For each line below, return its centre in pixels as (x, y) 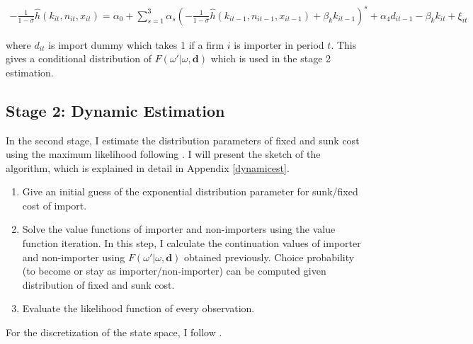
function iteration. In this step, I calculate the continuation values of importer (192, 243)
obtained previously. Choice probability (269, 257)
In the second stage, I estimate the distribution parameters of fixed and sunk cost (183, 140)
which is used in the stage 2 (271, 58)
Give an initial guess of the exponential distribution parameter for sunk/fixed (190, 191)
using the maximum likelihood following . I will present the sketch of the (163, 154)
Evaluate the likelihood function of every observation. (138, 308)
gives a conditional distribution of (79, 58)
